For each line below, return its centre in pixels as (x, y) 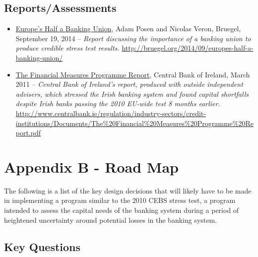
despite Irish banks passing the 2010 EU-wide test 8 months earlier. (118, 103)
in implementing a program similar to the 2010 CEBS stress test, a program (120, 200)
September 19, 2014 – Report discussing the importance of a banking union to (133, 38)
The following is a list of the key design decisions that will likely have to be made (128, 190)
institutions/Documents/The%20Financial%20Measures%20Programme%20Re (135, 123)
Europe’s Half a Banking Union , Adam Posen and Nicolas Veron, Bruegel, (128, 29)
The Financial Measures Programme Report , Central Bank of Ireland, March (133, 74)
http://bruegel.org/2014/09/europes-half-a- (188, 48)
